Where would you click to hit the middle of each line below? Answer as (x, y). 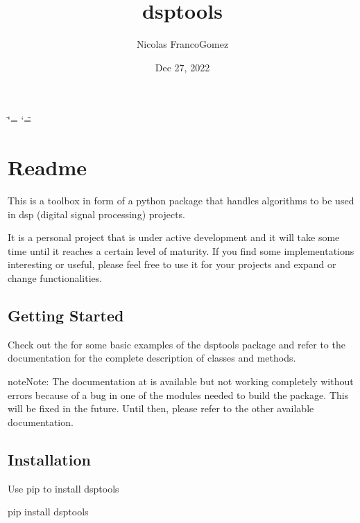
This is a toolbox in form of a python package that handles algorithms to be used (181, 201)
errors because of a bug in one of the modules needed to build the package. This (178, 395)
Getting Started (66, 315)
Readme (48, 167)
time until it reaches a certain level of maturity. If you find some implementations (181, 250)
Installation (49, 459)
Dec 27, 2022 (182, 67)
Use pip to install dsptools (63, 488)
